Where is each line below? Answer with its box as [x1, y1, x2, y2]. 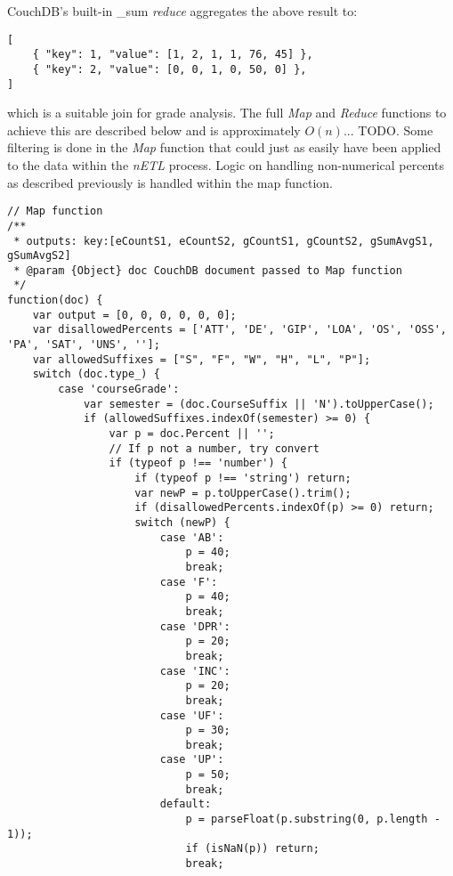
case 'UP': [159, 753, 224, 766]
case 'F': [159, 575, 218, 588]
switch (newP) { [134, 515, 231, 529]
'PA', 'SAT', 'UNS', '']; [7, 338, 160, 352]
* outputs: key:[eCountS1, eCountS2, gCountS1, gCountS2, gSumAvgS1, [13, 234, 434, 247]
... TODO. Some [343, 120, 433, 139]
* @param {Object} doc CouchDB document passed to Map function [13, 264, 402, 277]
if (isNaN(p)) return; [185, 842, 320, 856]
